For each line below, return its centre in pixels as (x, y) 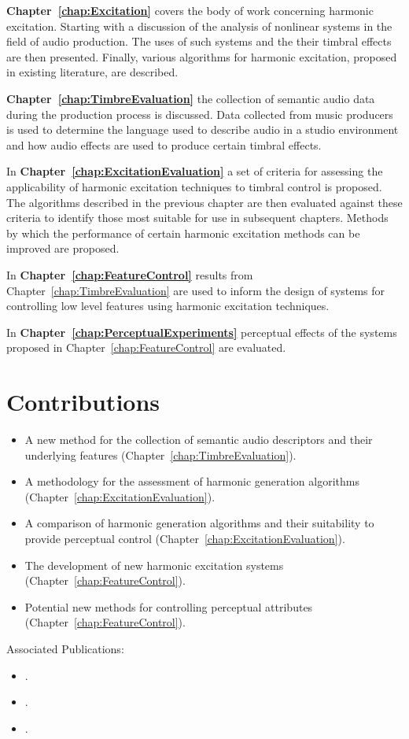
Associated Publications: (65, 648)
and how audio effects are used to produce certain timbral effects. (164, 144)
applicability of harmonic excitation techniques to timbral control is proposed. (194, 186)
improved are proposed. (63, 248)
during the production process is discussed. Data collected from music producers (200, 114)
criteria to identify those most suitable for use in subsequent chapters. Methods (197, 218)
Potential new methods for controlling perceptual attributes (169, 606)
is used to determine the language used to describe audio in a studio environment (203, 129)
